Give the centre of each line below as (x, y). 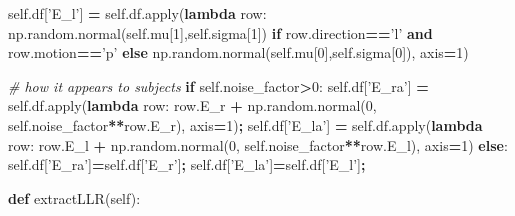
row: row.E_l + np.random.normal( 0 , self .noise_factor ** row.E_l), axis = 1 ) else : (258, 144)
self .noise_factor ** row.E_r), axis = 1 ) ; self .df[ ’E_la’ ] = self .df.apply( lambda (245, 124)
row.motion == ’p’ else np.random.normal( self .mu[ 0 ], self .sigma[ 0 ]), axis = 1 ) (238, 52)
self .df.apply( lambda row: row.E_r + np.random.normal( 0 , (192, 105)
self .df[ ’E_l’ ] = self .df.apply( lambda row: (137, 13)
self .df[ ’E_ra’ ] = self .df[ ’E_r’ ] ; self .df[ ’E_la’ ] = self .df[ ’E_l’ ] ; (187, 164)
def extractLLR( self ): (74, 197)
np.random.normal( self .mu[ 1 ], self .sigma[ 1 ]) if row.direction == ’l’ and (220, 32)
